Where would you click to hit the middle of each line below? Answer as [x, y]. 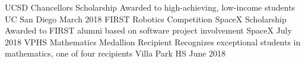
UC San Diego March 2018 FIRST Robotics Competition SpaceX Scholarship [146, 19]
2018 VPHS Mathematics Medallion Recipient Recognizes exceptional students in [153, 42]
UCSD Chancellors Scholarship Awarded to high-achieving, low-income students [150, 7]
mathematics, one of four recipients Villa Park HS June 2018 [115, 53]
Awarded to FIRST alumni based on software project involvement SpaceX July [148, 30]
